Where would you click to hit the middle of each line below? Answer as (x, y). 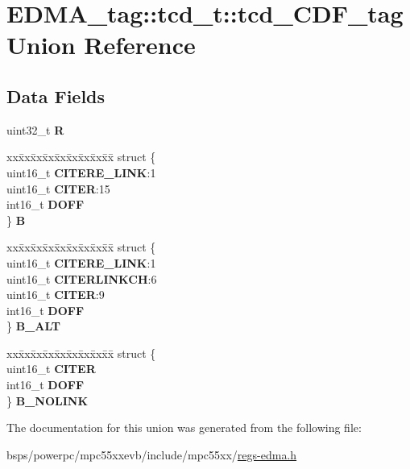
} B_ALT (33, 326)
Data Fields (56, 95)
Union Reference (101, 45)
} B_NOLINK (47, 400)
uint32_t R (35, 129)
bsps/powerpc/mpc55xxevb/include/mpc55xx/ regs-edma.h (152, 454)
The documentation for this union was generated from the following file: (184, 427)
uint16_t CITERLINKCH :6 (82, 278)
